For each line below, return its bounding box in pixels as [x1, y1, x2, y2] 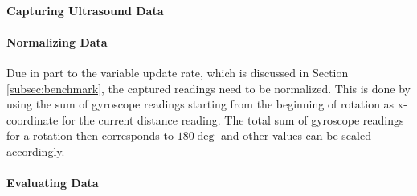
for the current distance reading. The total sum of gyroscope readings [61, 111, 404, 128]
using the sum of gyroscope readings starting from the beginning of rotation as [6, 96, 395, 112]
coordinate [6, 111, 59, 128]
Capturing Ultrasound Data [6, 2, 164, 18]
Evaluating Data [6, 174, 99, 191]
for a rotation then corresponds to [6, 127, 174, 144]
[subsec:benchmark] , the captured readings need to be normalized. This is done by [6, 80, 411, 96]
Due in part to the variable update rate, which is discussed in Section [6, 63, 349, 80]
